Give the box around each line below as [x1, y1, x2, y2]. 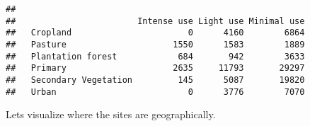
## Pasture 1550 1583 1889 [6, 39, 305, 50]
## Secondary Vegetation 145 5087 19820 [6, 74, 305, 85]
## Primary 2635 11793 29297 [6, 63, 305, 74]
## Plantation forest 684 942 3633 [6, 51, 305, 62]
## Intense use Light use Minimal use [6, 16, 305, 26]
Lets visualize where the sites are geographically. [6, 107, 216, 122]
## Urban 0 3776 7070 [6, 86, 305, 97]
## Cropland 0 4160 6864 [6, 28, 305, 38]
